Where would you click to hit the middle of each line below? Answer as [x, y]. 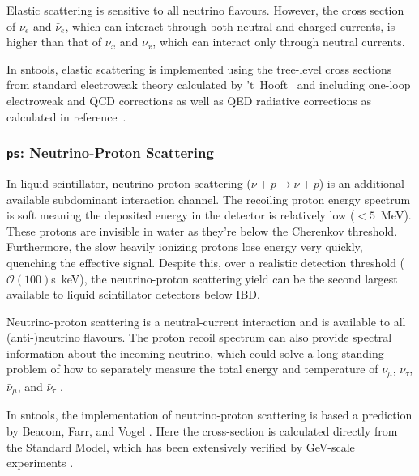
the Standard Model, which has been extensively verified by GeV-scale [181, 446]
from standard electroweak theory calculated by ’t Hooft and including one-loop [209, 85]
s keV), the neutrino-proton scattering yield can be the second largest [224, 278]
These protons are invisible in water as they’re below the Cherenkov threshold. [202, 230]
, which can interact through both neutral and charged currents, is [230, 25]
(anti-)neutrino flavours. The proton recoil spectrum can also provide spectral [199, 337]
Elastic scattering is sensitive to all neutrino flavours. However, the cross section [205, 10]
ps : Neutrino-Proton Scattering [110, 153]
